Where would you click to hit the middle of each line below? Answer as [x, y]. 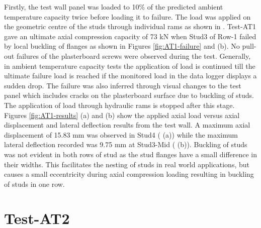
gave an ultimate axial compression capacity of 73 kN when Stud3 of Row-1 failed [130, 36]
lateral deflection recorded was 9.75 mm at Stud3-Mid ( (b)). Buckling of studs [126, 144]
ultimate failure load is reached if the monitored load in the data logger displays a [130, 76]
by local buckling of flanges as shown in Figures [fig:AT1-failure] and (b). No [122, 46]
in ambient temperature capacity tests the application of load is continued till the [130, 66]
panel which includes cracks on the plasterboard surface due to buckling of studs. [129, 95]
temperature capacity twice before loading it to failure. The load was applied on [127, 16]
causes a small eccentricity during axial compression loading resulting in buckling [129, 174]
